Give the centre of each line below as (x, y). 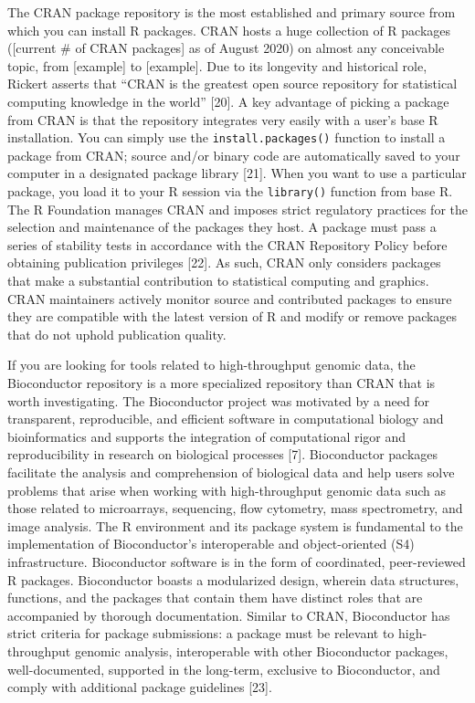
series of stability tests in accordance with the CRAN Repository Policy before (227, 244)
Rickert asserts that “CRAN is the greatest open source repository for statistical (232, 84)
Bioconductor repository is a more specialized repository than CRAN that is (222, 383)
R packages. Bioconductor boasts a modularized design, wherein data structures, (233, 579)
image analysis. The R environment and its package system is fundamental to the (235, 525)
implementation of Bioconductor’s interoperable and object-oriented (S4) (211, 544)
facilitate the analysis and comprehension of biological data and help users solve (231, 472)
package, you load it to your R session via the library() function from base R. (230, 191)
